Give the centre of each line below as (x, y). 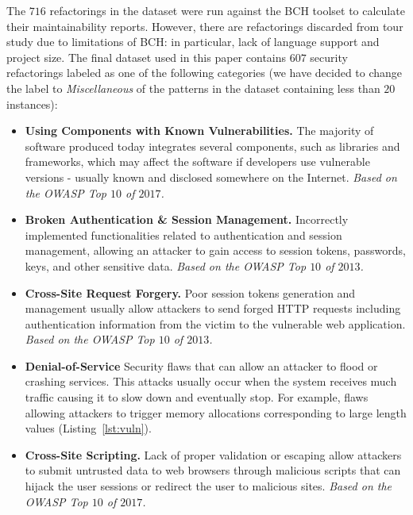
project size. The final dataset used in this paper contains (147, 57)
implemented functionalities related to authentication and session (183, 234)
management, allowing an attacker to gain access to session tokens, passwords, (215, 250)
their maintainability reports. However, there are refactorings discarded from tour (205, 26)
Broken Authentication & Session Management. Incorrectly (187, 219)
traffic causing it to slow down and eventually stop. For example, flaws (197, 397)
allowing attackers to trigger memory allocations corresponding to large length (216, 412)
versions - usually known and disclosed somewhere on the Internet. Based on (211, 177)
